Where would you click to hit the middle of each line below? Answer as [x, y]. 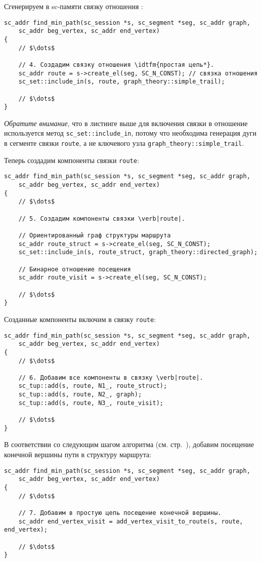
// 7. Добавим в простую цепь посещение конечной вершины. [120, 513]
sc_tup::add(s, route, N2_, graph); [80, 395]
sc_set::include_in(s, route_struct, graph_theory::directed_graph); [138, 252]
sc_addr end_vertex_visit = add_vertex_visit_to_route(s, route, [131, 521]
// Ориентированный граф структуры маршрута [95, 235]
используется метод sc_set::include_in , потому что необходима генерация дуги [130, 133]
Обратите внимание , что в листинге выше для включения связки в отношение [126, 123]
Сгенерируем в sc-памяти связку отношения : [74, 6]
